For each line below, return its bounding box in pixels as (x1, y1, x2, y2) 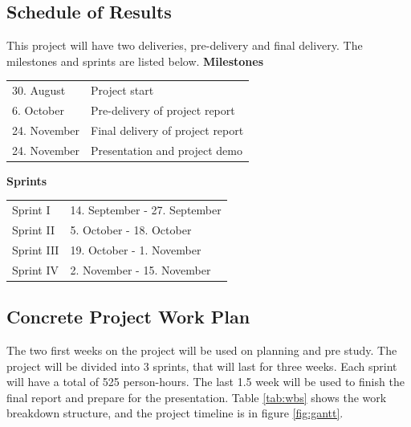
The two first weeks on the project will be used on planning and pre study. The (6, 341, 397, 358)
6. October (12, 101, 64, 118)
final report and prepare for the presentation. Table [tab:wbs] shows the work (6, 388, 387, 405)
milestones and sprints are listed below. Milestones (6, 52, 264, 69)
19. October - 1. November (70, 241, 201, 258)
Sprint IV (12, 261, 59, 278)
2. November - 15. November (70, 261, 211, 278)
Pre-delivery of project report (91, 101, 235, 118)
